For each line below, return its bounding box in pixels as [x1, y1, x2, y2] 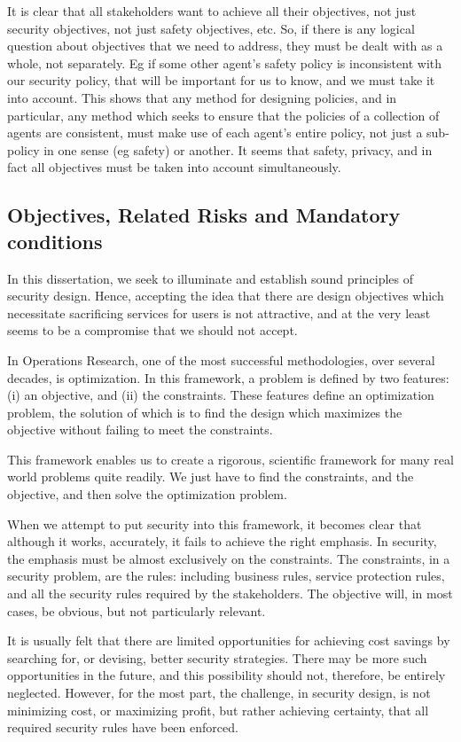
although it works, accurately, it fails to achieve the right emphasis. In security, [7, 532, 437, 551]
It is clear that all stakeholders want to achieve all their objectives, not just [7, 2, 417, 20]
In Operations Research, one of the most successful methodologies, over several [7, 350, 435, 369]
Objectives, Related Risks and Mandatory [7, 201, 401, 229]
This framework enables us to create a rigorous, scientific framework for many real [7, 449, 454, 468]
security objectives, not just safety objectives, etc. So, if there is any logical [7, 19, 415, 37]
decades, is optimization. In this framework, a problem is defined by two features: [7, 368, 449, 387]
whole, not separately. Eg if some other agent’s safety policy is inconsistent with [7, 53, 442, 72]
